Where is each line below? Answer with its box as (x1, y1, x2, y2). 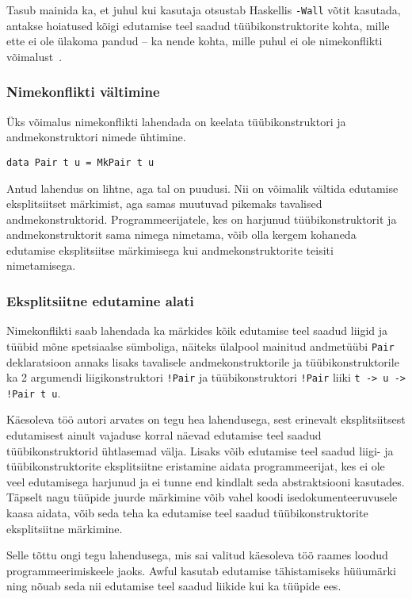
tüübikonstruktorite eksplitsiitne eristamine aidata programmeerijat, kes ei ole (6, 458, 385, 474)
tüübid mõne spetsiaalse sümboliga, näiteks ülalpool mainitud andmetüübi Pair (6, 337, 395, 354)
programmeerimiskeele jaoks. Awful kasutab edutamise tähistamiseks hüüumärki (6, 562, 396, 578)
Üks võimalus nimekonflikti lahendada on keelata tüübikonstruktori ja (6, 113, 346, 129)
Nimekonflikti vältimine (6, 82, 160, 102)
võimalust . (6, 48, 63, 64)
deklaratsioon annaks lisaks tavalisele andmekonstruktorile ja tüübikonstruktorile (6, 353, 399, 370)
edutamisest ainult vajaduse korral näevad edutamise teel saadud (6, 427, 322, 443)
